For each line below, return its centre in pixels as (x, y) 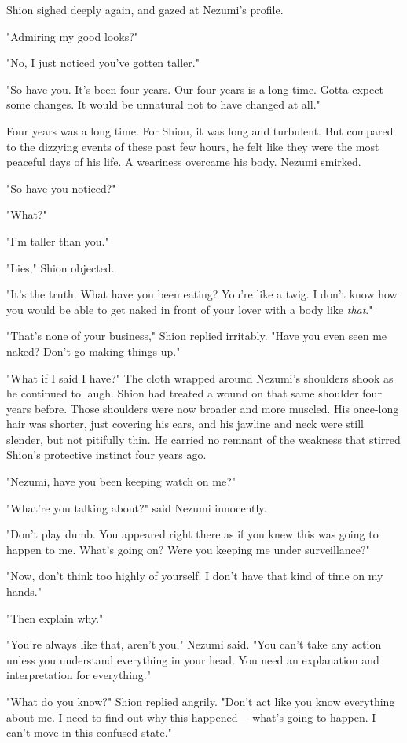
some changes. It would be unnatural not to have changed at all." (163, 104)
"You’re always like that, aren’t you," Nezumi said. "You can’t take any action (194, 644)
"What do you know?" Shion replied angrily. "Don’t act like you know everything (201, 701)
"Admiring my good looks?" (73, 36)
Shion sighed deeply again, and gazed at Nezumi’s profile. (145, 9)
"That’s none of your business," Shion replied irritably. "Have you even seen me (197, 336)
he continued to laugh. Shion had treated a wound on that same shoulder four (194, 393)
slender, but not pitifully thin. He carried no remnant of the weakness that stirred (203, 439)
